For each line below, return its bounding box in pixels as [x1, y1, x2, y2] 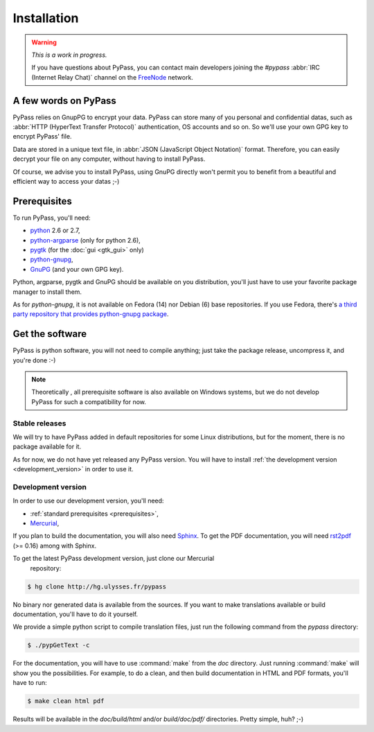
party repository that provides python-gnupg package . [12, 310, 169, 318]
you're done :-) [12, 356, 56, 364]
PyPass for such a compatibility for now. [31, 397, 147, 406]
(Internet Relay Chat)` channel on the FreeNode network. [31, 73, 194, 81]
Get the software [12, 328, 87, 340]
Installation [12, 10, 79, 26]
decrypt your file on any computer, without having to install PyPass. [12, 155, 206, 163]
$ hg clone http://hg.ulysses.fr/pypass [27, 582, 166, 591]
